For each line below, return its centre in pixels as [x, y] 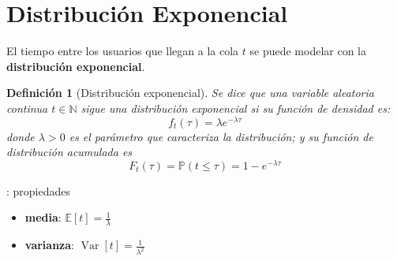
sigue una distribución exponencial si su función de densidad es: [236, 108]
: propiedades [39, 190]
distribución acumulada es [69, 152]
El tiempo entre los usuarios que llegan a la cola [123, 51]
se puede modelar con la [308, 51]
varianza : [49, 245]
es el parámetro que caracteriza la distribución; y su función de [221, 136]
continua [27, 108]
